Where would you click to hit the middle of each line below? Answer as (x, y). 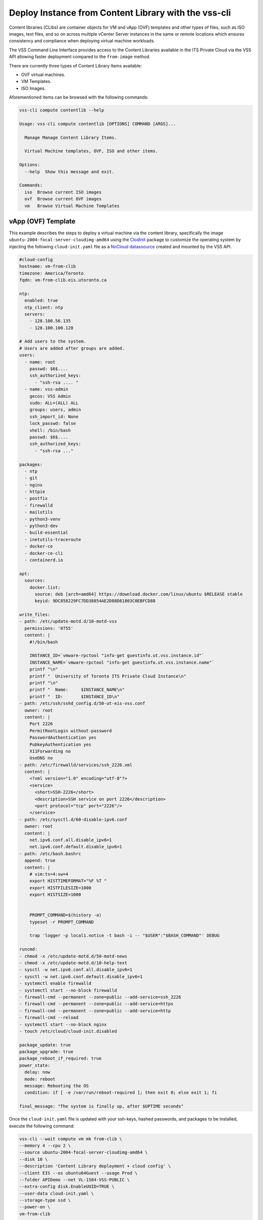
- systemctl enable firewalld (55, 984)
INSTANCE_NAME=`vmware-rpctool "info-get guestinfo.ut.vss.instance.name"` (122, 662)
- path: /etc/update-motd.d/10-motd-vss (68, 621)
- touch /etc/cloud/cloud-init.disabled (68, 1031)
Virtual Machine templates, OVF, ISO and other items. (91, 151)
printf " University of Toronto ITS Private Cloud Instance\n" (108, 676)
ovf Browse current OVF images (63, 199)
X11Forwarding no (50, 751)
